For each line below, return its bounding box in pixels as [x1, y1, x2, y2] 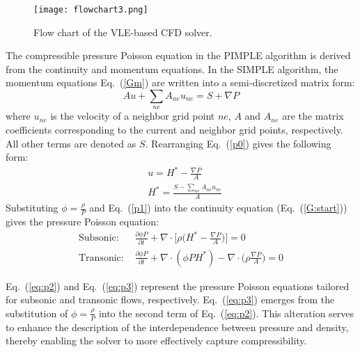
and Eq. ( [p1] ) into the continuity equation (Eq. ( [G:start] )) [89, 200, 347, 215]
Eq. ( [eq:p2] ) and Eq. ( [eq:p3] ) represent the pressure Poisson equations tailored [6, 278, 350, 293]
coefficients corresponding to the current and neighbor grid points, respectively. [6, 122, 343, 137]
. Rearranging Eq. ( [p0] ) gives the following [145, 136, 331, 150]
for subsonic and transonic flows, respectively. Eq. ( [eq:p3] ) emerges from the [6, 292, 335, 307]
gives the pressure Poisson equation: [6, 214, 159, 229]
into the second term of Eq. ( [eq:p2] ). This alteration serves [98, 305, 354, 320]
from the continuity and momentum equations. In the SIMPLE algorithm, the [6, 61, 338, 76]
